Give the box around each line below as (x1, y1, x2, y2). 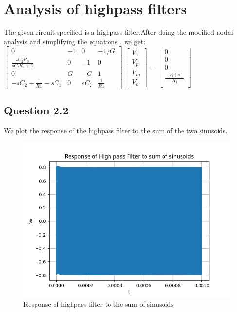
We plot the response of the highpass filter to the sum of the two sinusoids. (4, 125, 228, 135)
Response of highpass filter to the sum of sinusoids (23, 299, 174, 309)
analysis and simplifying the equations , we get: (4, 36, 146, 46)
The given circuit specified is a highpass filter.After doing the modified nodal (4, 27, 233, 37)
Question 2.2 (4, 103, 69, 118)
